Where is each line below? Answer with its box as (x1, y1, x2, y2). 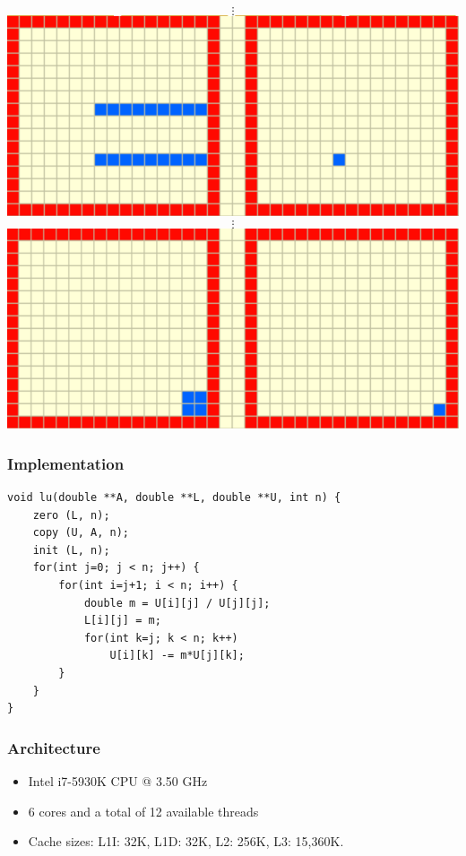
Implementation (7, 452, 125, 474)
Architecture (7, 736, 100, 758)
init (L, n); (32, 543, 110, 557)
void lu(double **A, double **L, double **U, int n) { (7, 490, 341, 504)
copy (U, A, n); (32, 526, 130, 540)
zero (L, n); (32, 508, 110, 522)
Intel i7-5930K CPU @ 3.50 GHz (28, 771, 208, 790)
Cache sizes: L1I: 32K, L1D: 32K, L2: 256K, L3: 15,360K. (28, 832, 344, 851)
